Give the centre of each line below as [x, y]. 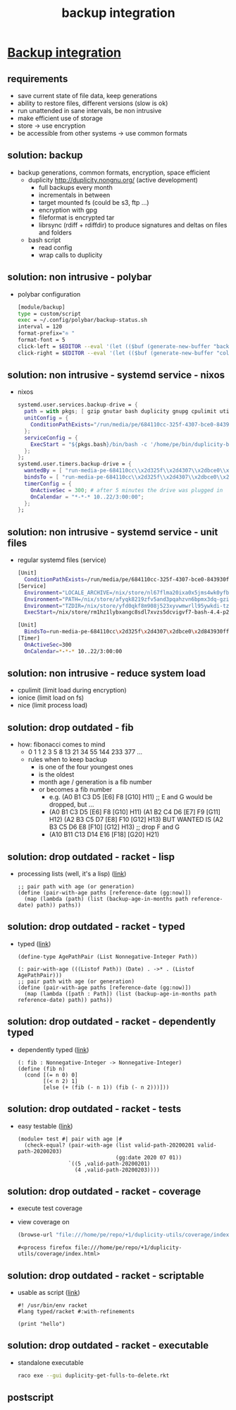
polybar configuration [49, 294]
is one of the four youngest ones [86, 767]
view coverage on [43, 1222]
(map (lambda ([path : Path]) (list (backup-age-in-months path [120, 993]
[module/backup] [41, 307]
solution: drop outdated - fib [70, 728]
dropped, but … [72, 805]
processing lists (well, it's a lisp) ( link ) [72, 874]
